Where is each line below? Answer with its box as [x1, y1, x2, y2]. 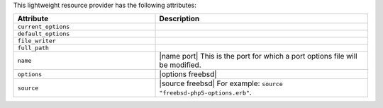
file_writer [17, 37, 56, 45]
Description [159, 14, 200, 24]
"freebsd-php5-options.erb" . [159, 88, 252, 97]
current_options [17, 23, 70, 31]
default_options [17, 30, 70, 38]
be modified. [159, 60, 201, 70]
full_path [17, 44, 50, 52]
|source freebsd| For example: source [159, 78, 283, 88]
